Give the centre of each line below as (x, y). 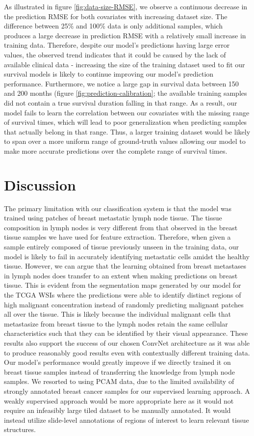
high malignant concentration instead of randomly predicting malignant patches (124, 304)
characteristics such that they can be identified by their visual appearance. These (126, 333)
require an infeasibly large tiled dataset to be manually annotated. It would (117, 410)
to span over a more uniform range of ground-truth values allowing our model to (125, 141)
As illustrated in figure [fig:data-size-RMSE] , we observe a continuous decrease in (126, 6)
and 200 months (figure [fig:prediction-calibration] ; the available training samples (126, 93)
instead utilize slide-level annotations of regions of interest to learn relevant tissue (127, 420)
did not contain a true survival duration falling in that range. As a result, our (121, 102)
